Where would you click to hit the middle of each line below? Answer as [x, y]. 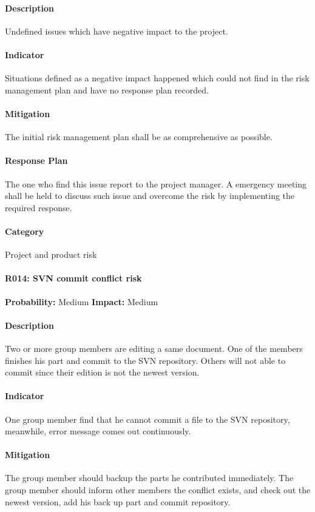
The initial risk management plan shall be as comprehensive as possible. [139, 137]
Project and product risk [51, 254]
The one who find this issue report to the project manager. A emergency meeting [156, 184]
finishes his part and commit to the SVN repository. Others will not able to [145, 360]
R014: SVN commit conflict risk [73, 278]
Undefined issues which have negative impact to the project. [117, 31]
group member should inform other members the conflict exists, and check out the [158, 490]
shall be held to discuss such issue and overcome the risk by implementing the [150, 196]
